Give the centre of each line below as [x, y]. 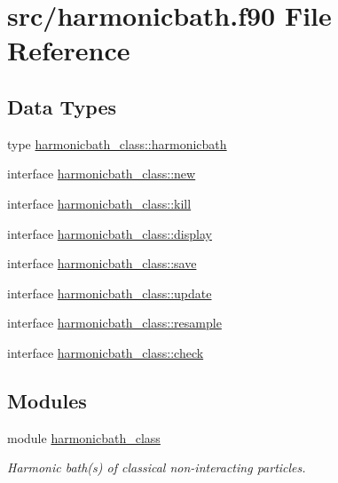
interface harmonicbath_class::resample [114, 323]
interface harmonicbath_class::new [102, 174]
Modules [47, 400]
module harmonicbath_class [84, 437]
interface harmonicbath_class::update [110, 293]
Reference [69, 50]
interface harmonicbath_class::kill [99, 203]
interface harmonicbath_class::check [106, 352]
